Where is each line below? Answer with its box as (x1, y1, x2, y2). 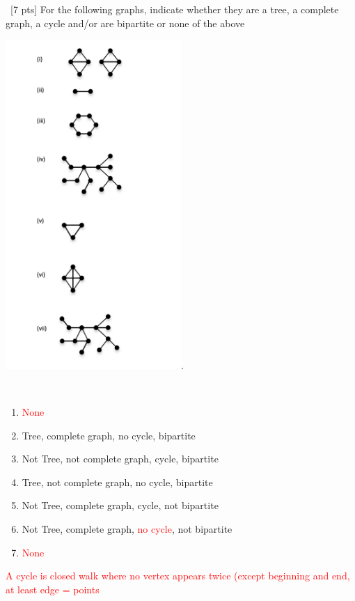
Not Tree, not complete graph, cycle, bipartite (22, 451, 219, 466)
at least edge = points (6, 582, 100, 596)
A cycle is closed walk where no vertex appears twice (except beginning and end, (6, 568, 350, 583)
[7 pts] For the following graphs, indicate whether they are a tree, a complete (10, 2, 339, 16)
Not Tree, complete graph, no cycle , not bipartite (22, 521, 232, 536)
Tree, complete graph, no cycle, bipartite (22, 428, 196, 442)
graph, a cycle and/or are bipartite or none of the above (6, 15, 245, 30)
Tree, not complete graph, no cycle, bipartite (22, 474, 213, 489)
